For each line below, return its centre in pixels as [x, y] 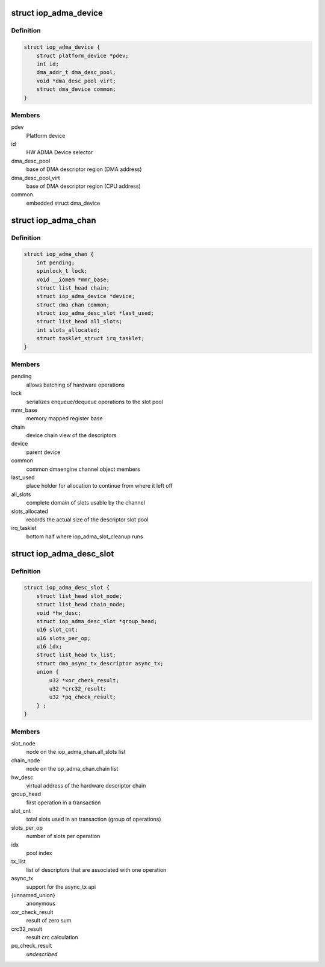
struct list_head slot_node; [79, 596]
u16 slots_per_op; [63, 638]
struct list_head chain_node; [81, 605]
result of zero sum [49, 921]
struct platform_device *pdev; [82, 55]
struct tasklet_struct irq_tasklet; [90, 338]
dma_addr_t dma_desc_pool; [76, 73]
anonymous [41, 904]
